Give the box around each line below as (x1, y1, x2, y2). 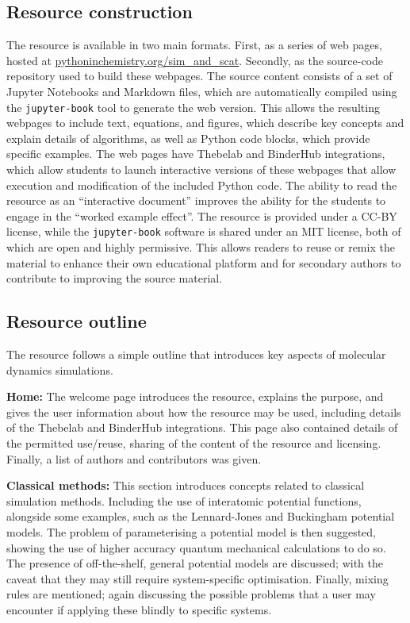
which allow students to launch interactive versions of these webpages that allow (6, 161, 397, 178)
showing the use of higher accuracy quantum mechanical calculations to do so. (6, 539, 386, 556)
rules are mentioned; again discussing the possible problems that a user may (6, 586, 376, 602)
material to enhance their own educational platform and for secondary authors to (6, 254, 401, 271)
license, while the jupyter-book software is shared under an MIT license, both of (6, 223, 401, 240)
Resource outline (6, 309, 147, 333)
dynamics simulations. (6, 361, 113, 378)
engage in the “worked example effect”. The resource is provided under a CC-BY (6, 207, 397, 224)
